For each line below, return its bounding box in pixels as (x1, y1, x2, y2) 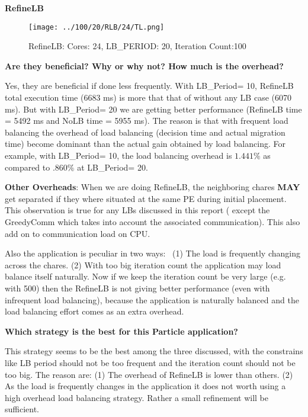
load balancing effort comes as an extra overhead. (5, 305, 184, 317)
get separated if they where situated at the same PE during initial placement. (5, 192, 287, 204)
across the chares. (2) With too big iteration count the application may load (5, 258, 281, 271)
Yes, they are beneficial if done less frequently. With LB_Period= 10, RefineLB (5, 79, 294, 92)
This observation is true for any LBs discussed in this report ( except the (5, 204, 270, 216)
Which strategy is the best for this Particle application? (5, 325, 238, 337)
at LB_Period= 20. (77, 161, 148, 173)
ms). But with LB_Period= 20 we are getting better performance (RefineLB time (5, 102, 302, 115)
